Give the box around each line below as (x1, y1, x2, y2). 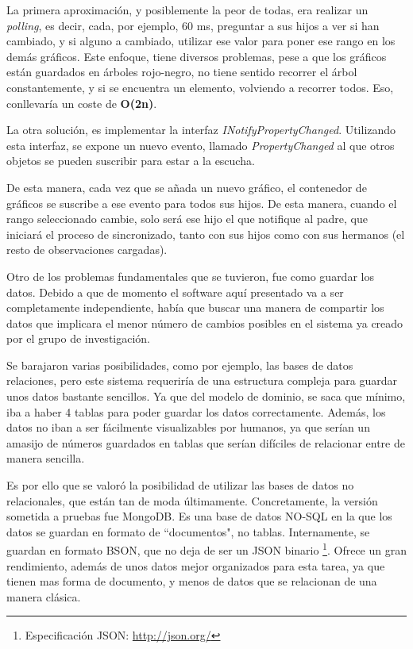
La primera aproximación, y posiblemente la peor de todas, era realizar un (6, 2, 369, 17)
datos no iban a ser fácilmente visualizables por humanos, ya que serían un (6, 419, 370, 436)
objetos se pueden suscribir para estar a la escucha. (6, 152, 255, 169)
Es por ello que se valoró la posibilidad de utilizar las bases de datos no (6, 477, 354, 493)
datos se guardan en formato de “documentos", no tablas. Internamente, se (6, 523, 370, 540)
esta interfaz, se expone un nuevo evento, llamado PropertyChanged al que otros (6, 136, 395, 153)
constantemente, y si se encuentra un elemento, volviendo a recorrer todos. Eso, (6, 79, 394, 95)
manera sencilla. (6, 450, 85, 467)
